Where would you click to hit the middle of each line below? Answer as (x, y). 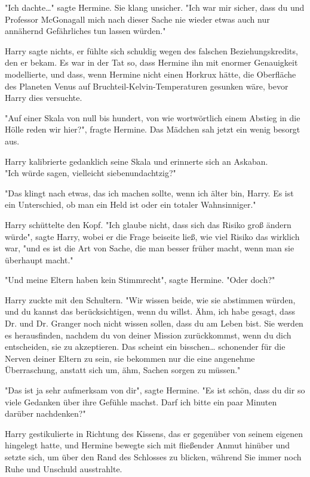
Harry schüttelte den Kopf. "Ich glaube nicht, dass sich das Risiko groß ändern (148, 224)
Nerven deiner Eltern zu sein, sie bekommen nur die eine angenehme (130, 358)
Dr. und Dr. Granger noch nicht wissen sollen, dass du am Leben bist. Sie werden (154, 323)
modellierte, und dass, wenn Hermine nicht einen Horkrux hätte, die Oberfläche (151, 74)
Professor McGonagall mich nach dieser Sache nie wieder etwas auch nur (137, 19)
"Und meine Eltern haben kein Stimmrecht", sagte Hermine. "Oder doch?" (140, 280)
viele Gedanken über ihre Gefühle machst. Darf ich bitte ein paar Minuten (141, 401)
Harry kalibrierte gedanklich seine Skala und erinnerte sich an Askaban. (136, 161)
